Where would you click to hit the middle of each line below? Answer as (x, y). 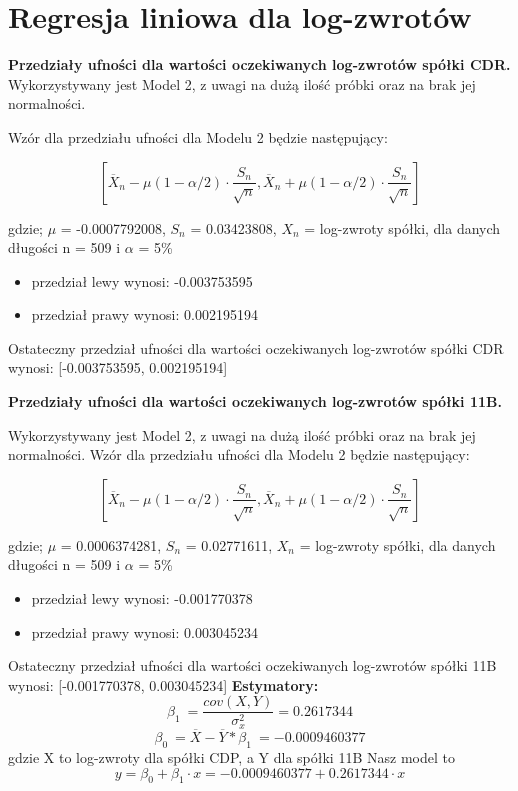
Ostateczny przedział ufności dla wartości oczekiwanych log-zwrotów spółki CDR (256, 347)
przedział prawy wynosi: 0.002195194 (144, 314)
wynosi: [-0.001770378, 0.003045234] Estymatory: (163, 684)
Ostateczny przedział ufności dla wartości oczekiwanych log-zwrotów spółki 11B (252, 665)
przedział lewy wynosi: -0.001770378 (142, 598)
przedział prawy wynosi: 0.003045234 (144, 631)
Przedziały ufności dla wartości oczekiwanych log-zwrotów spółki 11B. (255, 401)
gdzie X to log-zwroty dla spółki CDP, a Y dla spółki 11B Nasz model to (231, 756)
